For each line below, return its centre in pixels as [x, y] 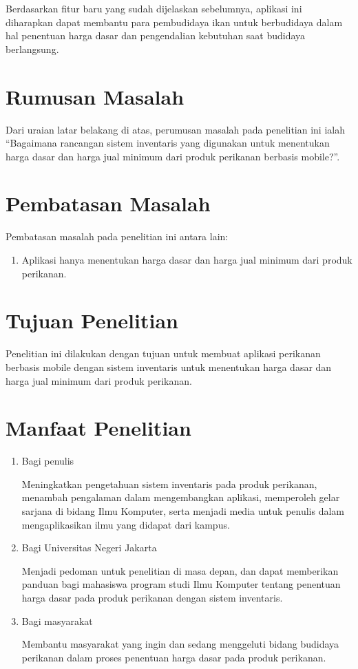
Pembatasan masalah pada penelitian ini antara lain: [117, 236]
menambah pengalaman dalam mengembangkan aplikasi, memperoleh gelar [181, 497]
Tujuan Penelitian [92, 320]
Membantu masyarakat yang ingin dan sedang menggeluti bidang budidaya [180, 644]
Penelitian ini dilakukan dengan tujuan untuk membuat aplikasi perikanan [163, 353]
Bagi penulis [48, 461]
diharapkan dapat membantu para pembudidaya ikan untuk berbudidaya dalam [174, 22]
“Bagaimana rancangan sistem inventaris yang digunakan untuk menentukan [168, 143]
